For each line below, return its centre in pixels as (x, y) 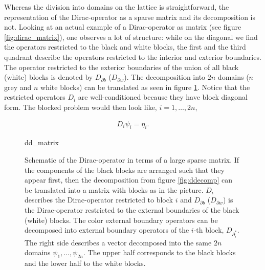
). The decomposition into (165, 77)
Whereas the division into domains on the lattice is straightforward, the (117, 7)
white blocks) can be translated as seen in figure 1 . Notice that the (145, 87)
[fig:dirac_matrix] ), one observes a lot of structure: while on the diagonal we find (131, 37)
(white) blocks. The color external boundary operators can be (121, 220)
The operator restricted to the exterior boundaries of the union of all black (122, 67)
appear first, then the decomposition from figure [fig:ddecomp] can (128, 180)
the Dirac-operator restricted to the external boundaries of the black (132, 209)
